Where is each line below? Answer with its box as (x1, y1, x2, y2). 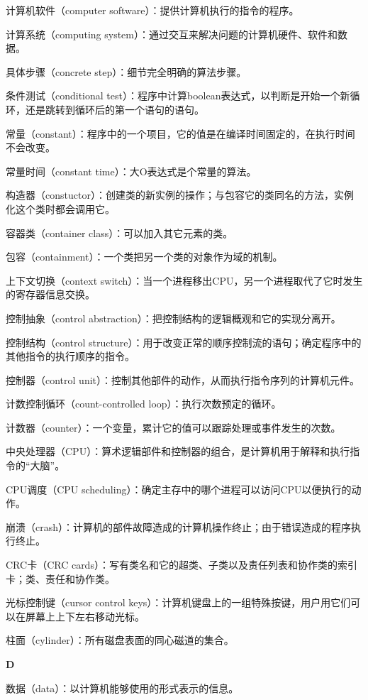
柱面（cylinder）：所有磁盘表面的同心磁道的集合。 (6, 633, 234, 647)
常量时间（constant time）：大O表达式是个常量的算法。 (6, 163, 257, 178)
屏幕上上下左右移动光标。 (25, 608, 145, 623)
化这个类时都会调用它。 (6, 201, 115, 216)
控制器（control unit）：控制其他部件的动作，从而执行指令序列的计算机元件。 (6, 372, 359, 387)
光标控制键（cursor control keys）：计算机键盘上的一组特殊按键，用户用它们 (6, 595, 351, 610)
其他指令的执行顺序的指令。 (6, 349, 135, 363)
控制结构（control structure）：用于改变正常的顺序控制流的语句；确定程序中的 (6, 334, 362, 349)
